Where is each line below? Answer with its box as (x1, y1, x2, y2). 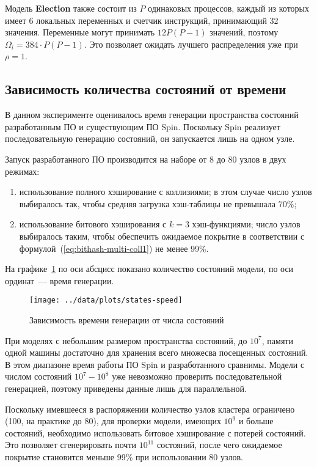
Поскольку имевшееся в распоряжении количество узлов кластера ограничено (5, 402, 295, 415)
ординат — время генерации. (5, 274, 114, 287)
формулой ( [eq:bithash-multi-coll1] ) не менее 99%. (19, 241, 209, 254)
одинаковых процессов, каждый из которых (148, 2, 309, 14)
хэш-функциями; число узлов (192, 218, 301, 230)
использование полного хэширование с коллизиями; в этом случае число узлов (19, 185, 312, 198)
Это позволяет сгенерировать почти (5, 438, 137, 451)
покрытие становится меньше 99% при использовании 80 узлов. (5, 450, 243, 463)
